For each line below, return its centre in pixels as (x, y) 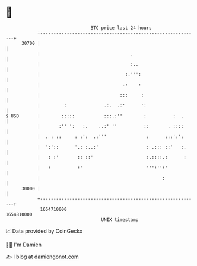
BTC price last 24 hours (121, 28)
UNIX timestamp (120, 219)
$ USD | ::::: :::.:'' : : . (95, 116)
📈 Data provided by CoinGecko (44, 231)
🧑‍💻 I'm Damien (24, 245)
